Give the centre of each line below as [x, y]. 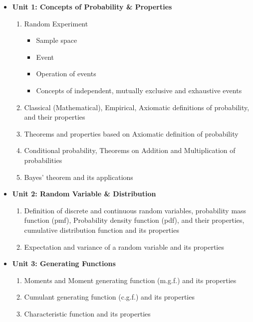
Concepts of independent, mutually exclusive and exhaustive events [139, 90]
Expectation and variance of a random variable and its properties [124, 246]
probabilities [43, 160]
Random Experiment [56, 23]
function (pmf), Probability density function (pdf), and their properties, [134, 220]
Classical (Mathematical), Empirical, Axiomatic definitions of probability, [137, 107]
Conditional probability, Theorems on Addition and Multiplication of [130, 150]
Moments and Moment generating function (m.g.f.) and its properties [130, 280]
